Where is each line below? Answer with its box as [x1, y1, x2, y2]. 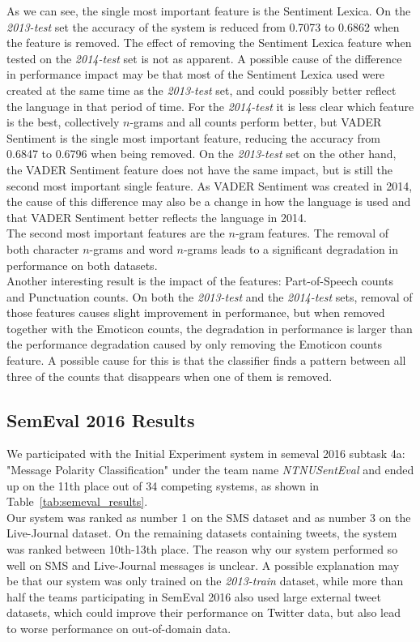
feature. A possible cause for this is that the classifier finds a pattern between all [6, 352, 406, 369]
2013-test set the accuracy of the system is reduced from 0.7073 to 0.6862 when [6, 18, 400, 35]
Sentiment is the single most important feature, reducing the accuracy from [6, 129, 381, 146]
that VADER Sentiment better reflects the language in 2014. [6, 208, 307, 225]
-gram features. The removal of [235, 225, 389, 242]
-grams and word [89, 240, 173, 257]
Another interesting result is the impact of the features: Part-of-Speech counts [6, 272, 393, 289]
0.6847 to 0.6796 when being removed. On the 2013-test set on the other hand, [6, 145, 397, 162]
